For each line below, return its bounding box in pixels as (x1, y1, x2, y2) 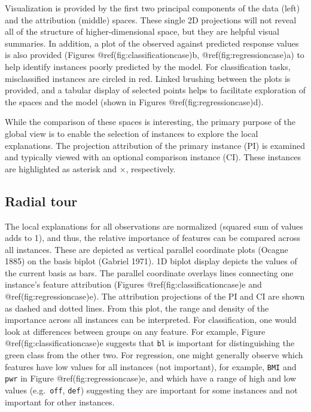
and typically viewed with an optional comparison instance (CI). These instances (5, 151, 301, 163)
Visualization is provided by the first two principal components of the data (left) (5, 2, 300, 14)
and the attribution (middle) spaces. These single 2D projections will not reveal (5, 13, 297, 26)
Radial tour (5, 191, 78, 210)
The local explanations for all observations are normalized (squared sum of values (5, 219, 303, 232)
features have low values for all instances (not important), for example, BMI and (5, 360, 297, 373)
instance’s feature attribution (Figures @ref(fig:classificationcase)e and (5, 278, 262, 291)
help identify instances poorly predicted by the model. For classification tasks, (5, 60, 291, 72)
